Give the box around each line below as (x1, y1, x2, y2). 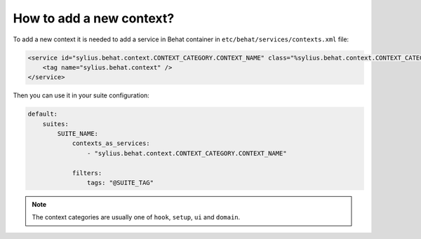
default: (27, 110, 58, 118)
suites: (42, 120, 69, 128)
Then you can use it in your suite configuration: (13, 91, 150, 100)
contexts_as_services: (72, 139, 150, 147)
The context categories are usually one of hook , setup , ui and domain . (32, 213, 241, 221)
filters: (72, 169, 102, 177)
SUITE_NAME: (57, 130, 98, 138)
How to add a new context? (13, 11, 175, 26)
